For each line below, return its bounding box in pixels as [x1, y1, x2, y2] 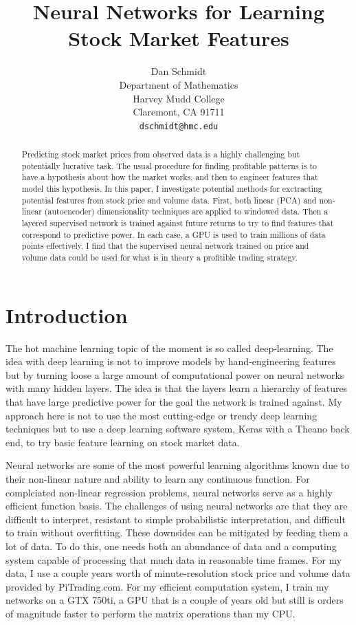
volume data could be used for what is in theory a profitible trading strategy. [21, 252, 298, 263]
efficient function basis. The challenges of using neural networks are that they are [5, 498, 348, 513]
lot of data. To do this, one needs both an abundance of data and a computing [5, 538, 337, 553]
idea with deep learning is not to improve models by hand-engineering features [5, 354, 336, 369]
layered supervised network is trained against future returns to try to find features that [21, 217, 334, 229]
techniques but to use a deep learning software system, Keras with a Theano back [5, 421, 350, 436]
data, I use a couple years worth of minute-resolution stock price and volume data [5, 566, 351, 580]
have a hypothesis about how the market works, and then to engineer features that [21, 171, 318, 183]
